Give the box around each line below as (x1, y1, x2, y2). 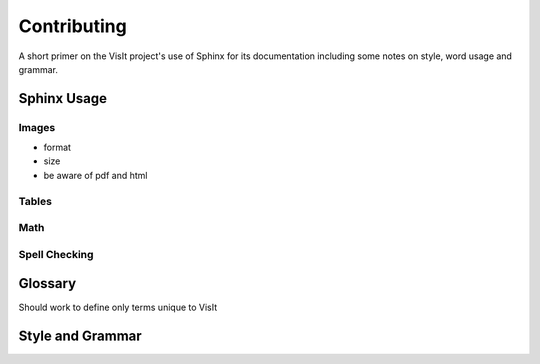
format (43, 141, 72, 154)
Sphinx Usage (18, 90, 108, 107)
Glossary (18, 275, 77, 292)
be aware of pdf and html (43, 169, 148, 181)
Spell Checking (18, 247, 94, 261)
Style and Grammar (18, 328, 142, 345)
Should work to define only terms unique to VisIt (18, 301, 218, 314)
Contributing (18, 15, 127, 37)
